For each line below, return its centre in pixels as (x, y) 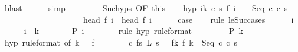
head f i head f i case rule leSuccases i (188, 19)
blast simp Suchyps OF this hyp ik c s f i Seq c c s (146, 8)
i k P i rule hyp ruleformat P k (133, 31)
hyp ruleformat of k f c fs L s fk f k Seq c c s (121, 42)
